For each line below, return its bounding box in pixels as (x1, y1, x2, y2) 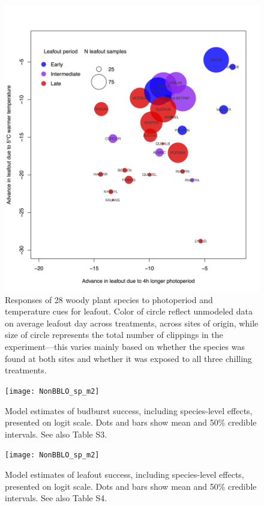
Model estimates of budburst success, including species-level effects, (5, 404, 253, 417)
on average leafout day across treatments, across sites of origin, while (5, 316, 259, 329)
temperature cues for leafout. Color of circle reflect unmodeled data (5, 305, 253, 318)
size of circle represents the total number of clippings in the (5, 328, 223, 341)
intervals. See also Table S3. (5, 427, 107, 440)
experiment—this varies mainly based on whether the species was (5, 340, 245, 353)
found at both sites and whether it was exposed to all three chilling (5, 352, 252, 364)
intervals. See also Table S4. (5, 492, 107, 504)
